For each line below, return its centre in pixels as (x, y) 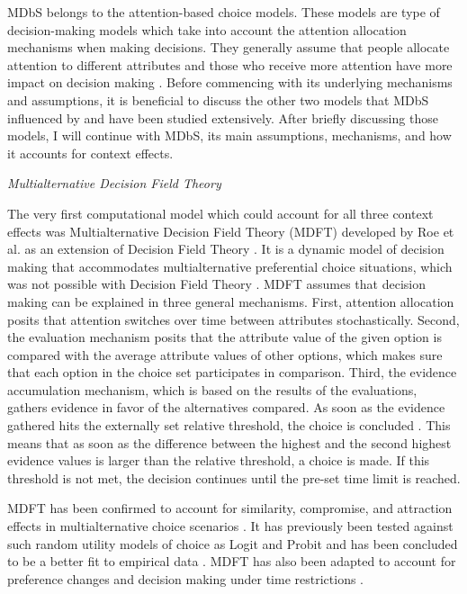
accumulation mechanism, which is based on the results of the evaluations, (212, 389)
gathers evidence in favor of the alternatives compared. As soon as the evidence (226, 407)
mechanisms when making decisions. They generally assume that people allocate (229, 47)
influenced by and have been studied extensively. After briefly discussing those (223, 117)
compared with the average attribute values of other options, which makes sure (225, 354)
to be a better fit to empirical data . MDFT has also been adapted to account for (232, 561)
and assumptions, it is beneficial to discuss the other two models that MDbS (218, 99)
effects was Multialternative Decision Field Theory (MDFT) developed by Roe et (231, 231)
